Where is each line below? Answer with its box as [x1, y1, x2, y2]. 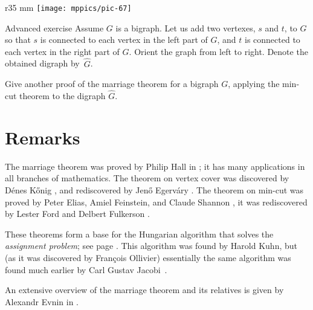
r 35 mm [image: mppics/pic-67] [5, 1, 132, 13]
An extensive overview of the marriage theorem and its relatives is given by [5, 283, 284, 296]
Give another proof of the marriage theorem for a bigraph [5, 77, 219, 90]
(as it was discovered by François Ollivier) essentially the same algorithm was [5, 251, 291, 263]
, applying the [228, 77, 280, 90]
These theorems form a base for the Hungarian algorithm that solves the [5, 227, 274, 240]
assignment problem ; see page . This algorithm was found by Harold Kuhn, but [5, 239, 298, 252]
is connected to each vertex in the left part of [40, 33, 208, 46]
